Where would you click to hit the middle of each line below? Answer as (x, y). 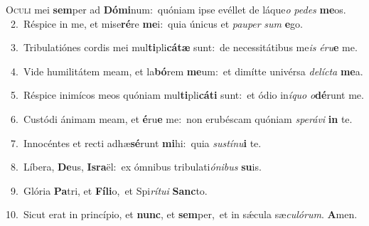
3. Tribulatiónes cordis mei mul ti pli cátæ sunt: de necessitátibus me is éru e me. (184, 47)
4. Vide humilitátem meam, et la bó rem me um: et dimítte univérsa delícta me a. (187, 71)
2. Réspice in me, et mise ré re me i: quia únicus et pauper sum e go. (157, 23)
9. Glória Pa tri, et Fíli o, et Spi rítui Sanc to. (109, 190)
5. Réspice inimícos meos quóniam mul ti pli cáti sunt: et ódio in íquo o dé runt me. (187, 95)
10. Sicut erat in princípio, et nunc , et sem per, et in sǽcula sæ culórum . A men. (182, 214)
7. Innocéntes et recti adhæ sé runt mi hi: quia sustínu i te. (136, 142)
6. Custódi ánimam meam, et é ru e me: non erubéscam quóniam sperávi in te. (181, 118)
